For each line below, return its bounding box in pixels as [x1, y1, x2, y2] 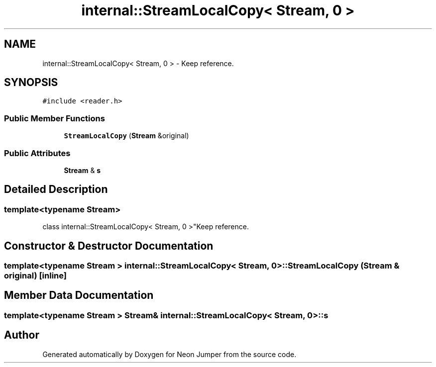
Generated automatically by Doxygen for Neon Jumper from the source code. [42, 350, 297, 359]
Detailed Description [4, 183, 108, 196]
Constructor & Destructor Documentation [4, 239, 214, 252]
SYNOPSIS [4, 76, 58, 89]
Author [4, 329, 39, 342]
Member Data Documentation [4, 289, 154, 302]
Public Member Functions [4, 113, 105, 123]
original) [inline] [4, 271, 67, 280]
